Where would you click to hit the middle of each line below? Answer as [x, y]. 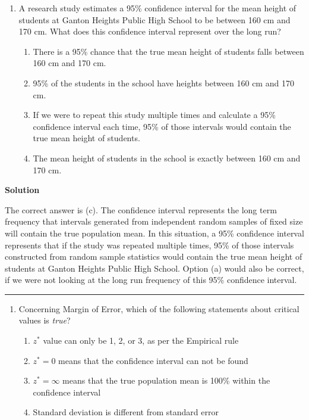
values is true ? [45, 320]
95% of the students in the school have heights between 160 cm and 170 [163, 83]
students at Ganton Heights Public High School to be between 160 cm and [154, 19]
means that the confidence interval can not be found [153, 360]
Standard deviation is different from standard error [126, 412]
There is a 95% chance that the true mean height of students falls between [168, 51]
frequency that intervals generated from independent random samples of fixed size [154, 221]
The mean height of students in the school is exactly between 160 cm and [167, 158]
